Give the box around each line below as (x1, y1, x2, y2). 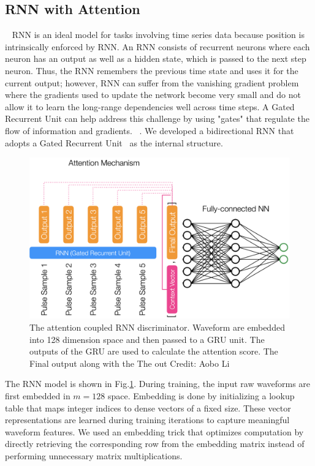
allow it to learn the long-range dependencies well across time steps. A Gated (5, 100, 295, 113)
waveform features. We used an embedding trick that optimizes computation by (5, 425, 304, 438)
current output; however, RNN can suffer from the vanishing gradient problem (5, 76, 299, 89)
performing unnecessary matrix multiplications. (5, 449, 183, 462)
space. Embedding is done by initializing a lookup (107, 389, 295, 402)
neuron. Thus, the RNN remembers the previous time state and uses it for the (5, 64, 298, 77)
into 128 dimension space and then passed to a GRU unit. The (29, 333, 265, 345)
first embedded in (5, 389, 70, 402)
